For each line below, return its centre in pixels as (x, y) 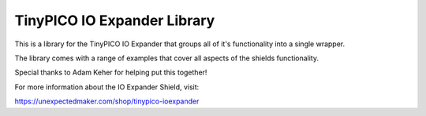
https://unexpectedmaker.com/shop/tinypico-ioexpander (107, 101)
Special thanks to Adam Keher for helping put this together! (111, 72)
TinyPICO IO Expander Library (115, 20)
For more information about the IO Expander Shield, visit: (107, 87)
